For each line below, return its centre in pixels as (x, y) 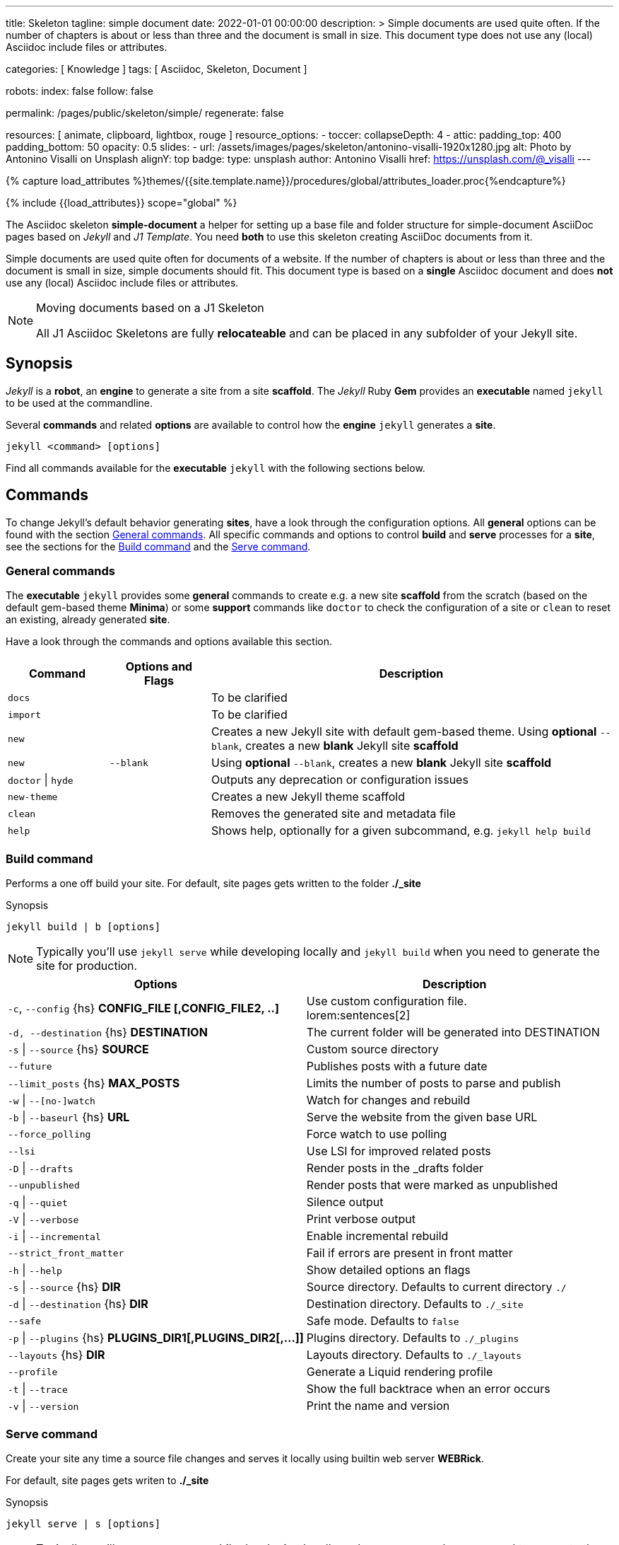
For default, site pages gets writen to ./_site (107, 1480)
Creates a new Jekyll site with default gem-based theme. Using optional (404, 732)
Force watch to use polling (377, 1134)
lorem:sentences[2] (358, 1015)
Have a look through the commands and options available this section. (169, 642)
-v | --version (43, 1406)
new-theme (33, 797)
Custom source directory (372, 1049)
